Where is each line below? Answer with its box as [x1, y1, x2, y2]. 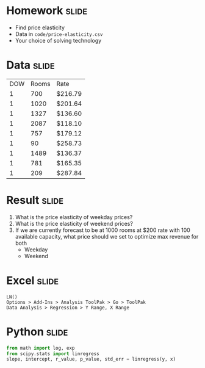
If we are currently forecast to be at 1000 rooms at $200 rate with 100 [15, 226, 190, 234]
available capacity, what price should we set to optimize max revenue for [15, 233, 199, 240]
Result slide [6, 193, 64, 207]
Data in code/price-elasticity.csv [15, 30, 103, 37]
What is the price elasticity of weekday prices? [15, 213, 133, 220]
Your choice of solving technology [15, 37, 102, 44]
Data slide [6, 59, 55, 72]
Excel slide [6, 274, 59, 287]
